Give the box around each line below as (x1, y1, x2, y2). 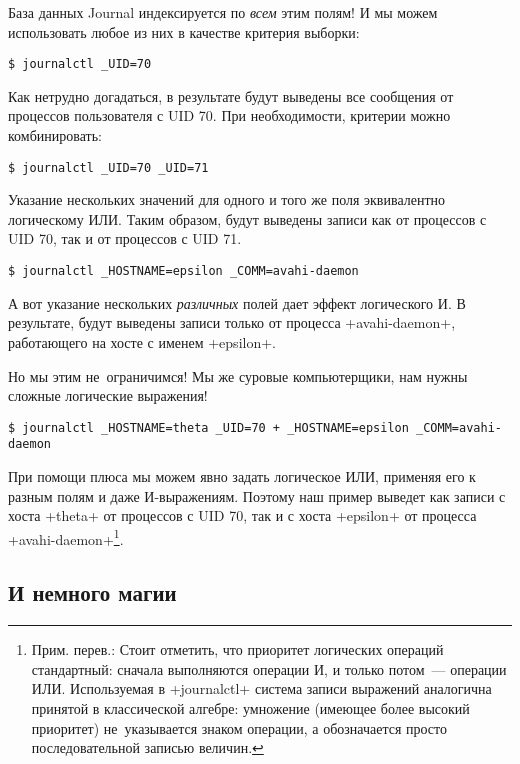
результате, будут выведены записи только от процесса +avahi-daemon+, (8, 312, 456, 333)
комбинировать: (8, 125, 102, 146)
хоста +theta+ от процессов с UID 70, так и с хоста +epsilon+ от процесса (8, 505, 477, 526)
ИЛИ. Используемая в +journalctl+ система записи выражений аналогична (31, 678, 492, 699)
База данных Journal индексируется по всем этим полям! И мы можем (8, 2, 438, 22)
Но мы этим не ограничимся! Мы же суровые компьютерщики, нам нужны (8, 365, 468, 386)
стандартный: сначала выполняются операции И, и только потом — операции (31, 658, 507, 679)
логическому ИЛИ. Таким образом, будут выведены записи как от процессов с (8, 208, 487, 229)
